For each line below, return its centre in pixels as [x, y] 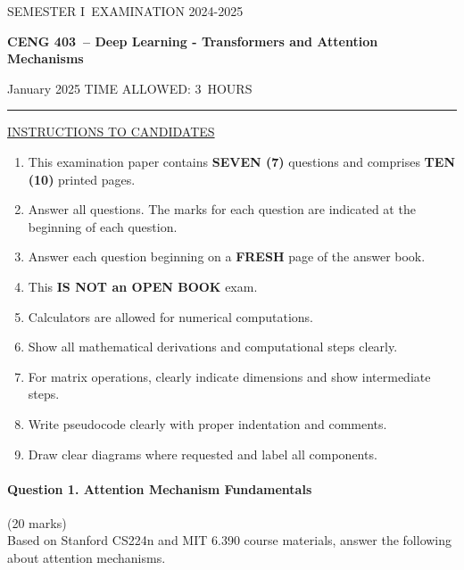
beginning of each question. [103, 226]
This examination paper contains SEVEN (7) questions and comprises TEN [241, 161]
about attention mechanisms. [87, 558]
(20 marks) [37, 522]
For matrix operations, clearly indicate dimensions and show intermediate [229, 376]
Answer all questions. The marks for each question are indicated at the [222, 209]
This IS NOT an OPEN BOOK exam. [143, 286]
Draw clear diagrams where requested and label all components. [203, 454]
